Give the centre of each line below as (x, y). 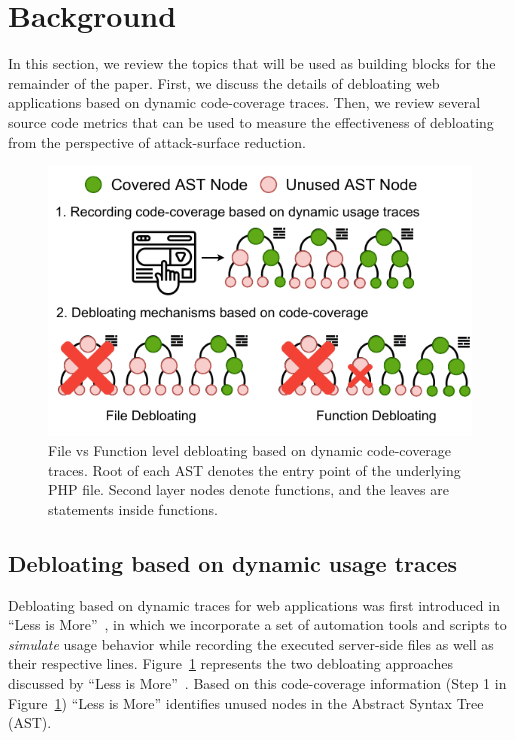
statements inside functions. (133, 508)
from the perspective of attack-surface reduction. (157, 141)
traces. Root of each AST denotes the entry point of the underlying (254, 469)
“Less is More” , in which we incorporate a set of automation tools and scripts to (257, 624)
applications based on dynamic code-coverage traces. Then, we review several (244, 102)
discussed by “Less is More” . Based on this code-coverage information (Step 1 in (257, 683)
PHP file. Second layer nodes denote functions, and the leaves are (248, 489)
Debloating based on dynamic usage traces (233, 562)
